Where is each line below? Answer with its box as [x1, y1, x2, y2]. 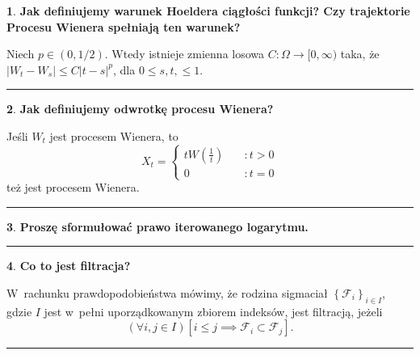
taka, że [340, 45, 380, 62]
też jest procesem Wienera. [6, 179, 140, 196]
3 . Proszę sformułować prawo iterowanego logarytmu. [6, 218, 309, 235]
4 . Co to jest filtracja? [6, 257, 131, 274]
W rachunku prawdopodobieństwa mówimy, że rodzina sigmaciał [6, 284, 328, 301]
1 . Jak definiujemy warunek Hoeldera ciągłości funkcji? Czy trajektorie [6, 2, 410, 19]
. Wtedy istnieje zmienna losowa [104, 45, 265, 62]
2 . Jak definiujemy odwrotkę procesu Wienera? [6, 100, 274, 117]
